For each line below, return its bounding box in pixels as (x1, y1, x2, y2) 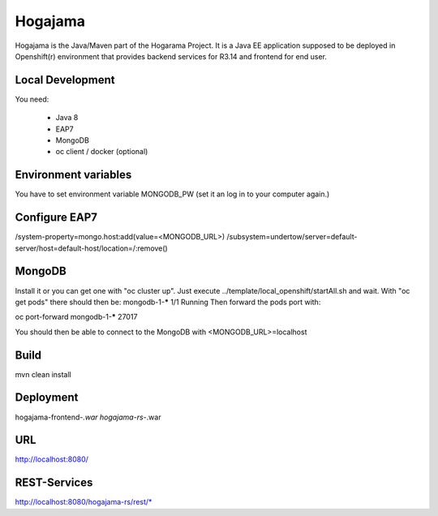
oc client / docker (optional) (55, 147, 148, 157)
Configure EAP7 (15, 211, 97, 225)
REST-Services (15, 475, 93, 490)
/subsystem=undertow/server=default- (226, 232, 358, 242)
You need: (15, 94, 49, 104)
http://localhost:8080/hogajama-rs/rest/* (15, 497, 152, 507)
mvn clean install (15, 369, 72, 379)
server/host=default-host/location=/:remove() (15, 243, 168, 253)
